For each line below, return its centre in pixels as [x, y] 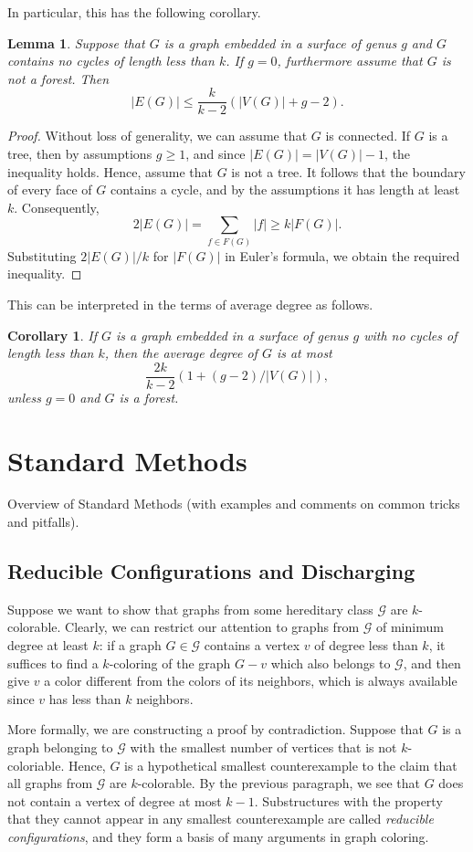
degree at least [48, 645]
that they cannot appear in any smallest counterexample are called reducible [221, 819]
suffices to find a [53, 663]
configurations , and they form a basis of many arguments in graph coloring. [218, 836]
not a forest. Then [58, 78]
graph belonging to [60, 747]
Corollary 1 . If [52, 335]
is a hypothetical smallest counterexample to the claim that [291, 765]
